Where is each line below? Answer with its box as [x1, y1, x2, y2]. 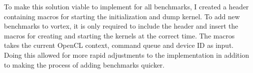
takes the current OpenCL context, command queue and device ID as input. [4, 40, 234, 50]
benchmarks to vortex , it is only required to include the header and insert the [4, 21, 238, 31]
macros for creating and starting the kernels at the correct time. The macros [4, 30, 235, 40]
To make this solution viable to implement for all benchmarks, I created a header [4, 1, 249, 11]
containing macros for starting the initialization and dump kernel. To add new [4, 11, 240, 21]
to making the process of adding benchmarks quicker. [4, 59, 165, 70]
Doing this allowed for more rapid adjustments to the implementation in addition [4, 49, 249, 60]
